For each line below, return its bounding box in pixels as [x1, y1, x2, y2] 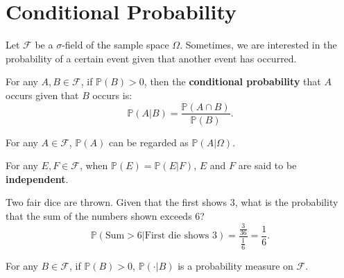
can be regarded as [108, 134, 189, 149]
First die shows [144, 231, 209, 241]
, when [79, 158, 108, 173]
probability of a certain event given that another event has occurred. [6, 51, 297, 65]
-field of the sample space [62, 37, 169, 52]
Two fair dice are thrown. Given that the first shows [6, 195, 227, 209]
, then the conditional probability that [144, 74, 321, 89]
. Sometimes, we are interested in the [180, 37, 337, 52]
